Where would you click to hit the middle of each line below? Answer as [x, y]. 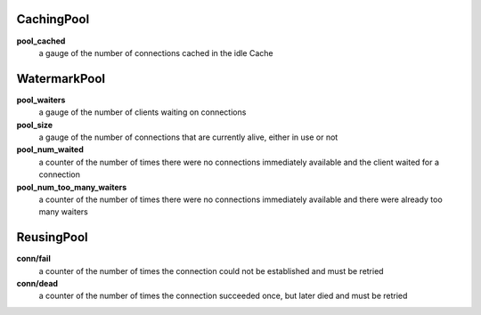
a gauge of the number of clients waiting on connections [143, 112]
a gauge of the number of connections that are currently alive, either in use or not [188, 137]
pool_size [35, 125]
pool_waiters [41, 100]
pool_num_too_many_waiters [72, 187]
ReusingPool [52, 237]
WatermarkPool [61, 79]
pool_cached [41, 41]
